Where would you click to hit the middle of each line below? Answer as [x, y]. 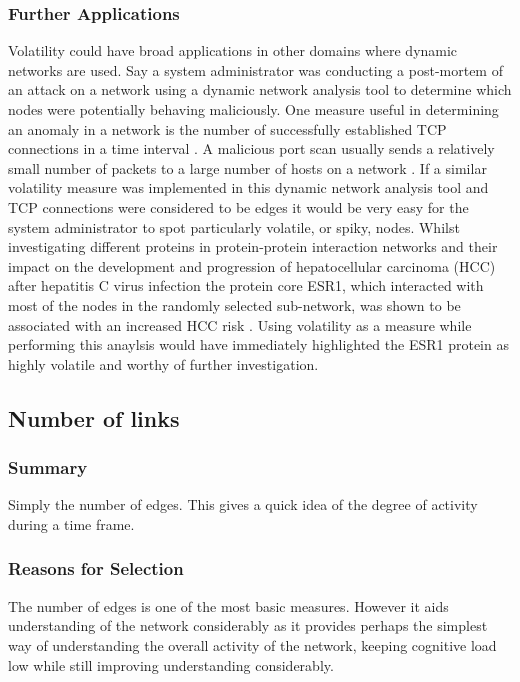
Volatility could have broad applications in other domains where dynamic [233, 50]
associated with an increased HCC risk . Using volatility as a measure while [240, 324]
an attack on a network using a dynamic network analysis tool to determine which [260, 89]
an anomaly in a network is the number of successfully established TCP [227, 128]
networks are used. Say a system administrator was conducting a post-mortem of [255, 69]
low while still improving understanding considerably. [171, 664]
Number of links [94, 417]
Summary [48, 467]
